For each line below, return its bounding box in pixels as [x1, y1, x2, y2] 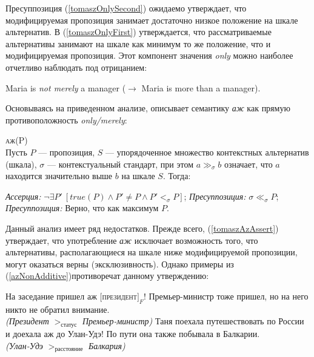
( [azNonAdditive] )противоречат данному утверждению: [5, 269, 209, 282]
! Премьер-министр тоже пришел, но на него [143, 289, 309, 302]
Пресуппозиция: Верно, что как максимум [5, 201, 159, 214]
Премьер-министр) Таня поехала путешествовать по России [82, 315, 304, 327]
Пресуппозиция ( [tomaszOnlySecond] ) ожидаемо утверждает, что [5, 2, 247, 14]
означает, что [224, 157, 273, 170]
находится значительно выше [5, 169, 113, 182]
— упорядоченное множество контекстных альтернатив [105, 145, 309, 158]
